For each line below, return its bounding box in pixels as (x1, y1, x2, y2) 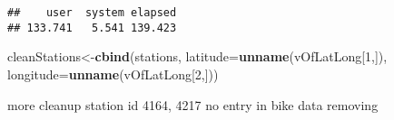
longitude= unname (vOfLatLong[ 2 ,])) (7, 64, 219, 83)
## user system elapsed (7, 6, 177, 19)
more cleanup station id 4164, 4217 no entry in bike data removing (7, 95, 379, 114)
